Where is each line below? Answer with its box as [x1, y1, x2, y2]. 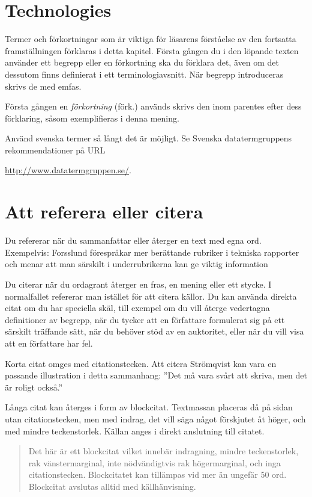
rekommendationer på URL [5, 143, 106, 156]
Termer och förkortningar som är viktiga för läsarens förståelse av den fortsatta [5, 32, 296, 45]
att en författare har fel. [5, 336, 93, 349]
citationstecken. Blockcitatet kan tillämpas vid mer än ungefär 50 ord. [28, 468, 287, 481]
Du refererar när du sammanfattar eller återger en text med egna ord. [5, 234, 262, 247]
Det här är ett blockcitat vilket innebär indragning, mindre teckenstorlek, [28, 445, 299, 457]
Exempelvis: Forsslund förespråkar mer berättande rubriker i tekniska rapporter [5, 245, 299, 258]
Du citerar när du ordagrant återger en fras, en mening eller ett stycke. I [5, 277, 272, 290]
